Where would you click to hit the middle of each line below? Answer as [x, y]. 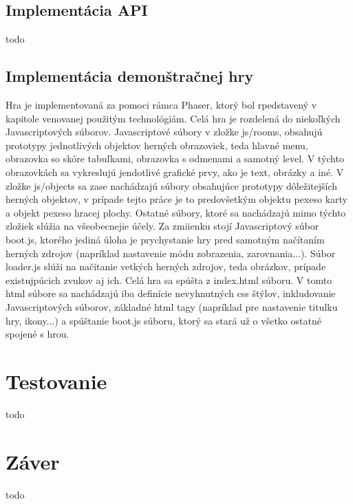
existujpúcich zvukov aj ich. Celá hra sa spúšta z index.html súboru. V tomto [169, 280]
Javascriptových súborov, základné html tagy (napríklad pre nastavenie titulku [172, 306]
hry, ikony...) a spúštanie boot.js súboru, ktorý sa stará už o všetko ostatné [163, 320]
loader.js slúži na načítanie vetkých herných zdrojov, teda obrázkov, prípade [166, 266]
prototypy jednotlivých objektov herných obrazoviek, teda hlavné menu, [157, 145]
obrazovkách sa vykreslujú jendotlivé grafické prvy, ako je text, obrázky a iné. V [175, 172]
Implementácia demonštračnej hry [130, 76]
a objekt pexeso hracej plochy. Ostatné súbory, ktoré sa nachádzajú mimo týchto [176, 212]
